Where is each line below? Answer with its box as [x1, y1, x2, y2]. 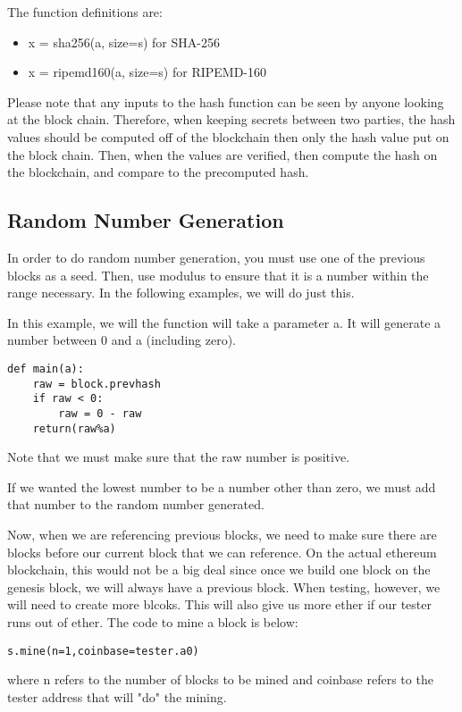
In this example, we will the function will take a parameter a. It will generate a [7, 313, 441, 331]
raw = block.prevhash [32, 377, 161, 390]
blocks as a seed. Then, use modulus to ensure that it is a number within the [7, 265, 429, 284]
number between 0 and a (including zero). [7, 331, 236, 349]
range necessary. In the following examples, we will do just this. [7, 283, 355, 302]
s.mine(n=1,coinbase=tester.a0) [7, 644, 199, 658]
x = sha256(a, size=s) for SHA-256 [28, 32, 220, 51]
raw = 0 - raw [58, 406, 142, 420]
